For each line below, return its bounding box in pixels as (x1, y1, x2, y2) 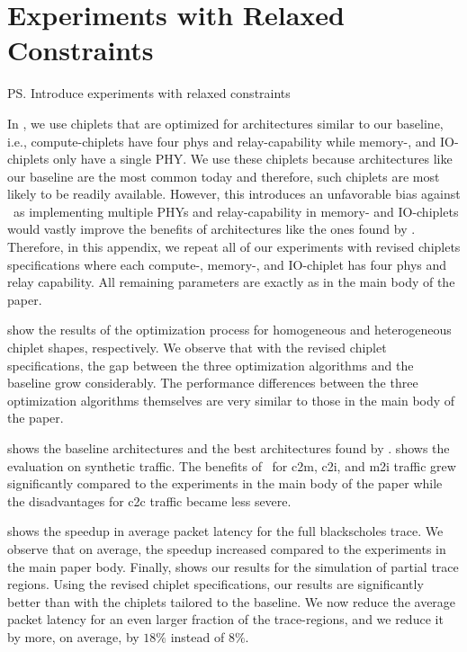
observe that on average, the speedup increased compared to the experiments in (7, 539, 446, 558)
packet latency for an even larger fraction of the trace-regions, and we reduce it (7, 610, 444, 629)
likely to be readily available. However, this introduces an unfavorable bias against (7, 184, 461, 203)
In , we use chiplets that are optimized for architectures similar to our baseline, (7, 113, 444, 132)
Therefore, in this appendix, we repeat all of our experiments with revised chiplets (7, 237, 461, 256)
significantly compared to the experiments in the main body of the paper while (7, 474, 443, 493)
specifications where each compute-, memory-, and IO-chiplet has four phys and (7, 255, 447, 273)
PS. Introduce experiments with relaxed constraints (7, 84, 291, 103)
